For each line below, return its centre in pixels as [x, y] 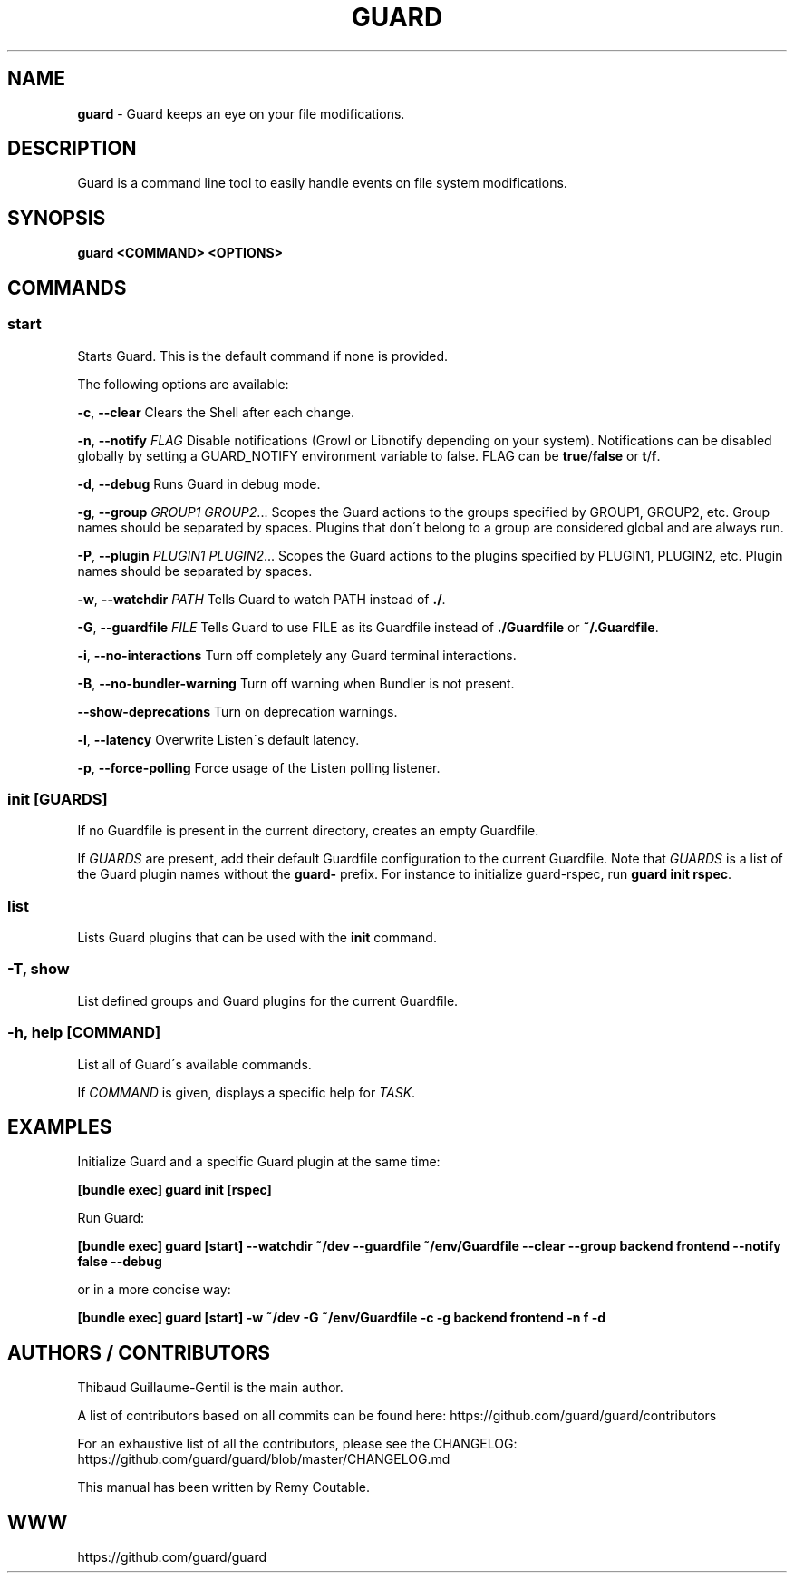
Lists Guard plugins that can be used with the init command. [257, 937]
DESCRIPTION [72, 149]
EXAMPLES [60, 1126]
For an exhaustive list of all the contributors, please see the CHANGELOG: [297, 1444]
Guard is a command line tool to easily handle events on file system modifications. [322, 183]
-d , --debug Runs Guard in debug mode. [199, 483]
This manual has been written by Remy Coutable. [224, 1487]
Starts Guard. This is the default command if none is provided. [263, 356]
